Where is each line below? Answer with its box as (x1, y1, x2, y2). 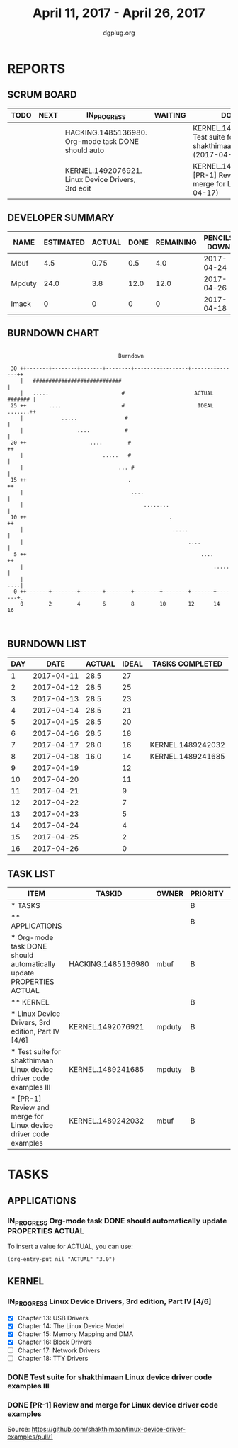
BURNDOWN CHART (7, 327, 100, 339)
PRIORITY (190, 889, 225, 899)
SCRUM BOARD (7, 89, 77, 101)
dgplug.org (102, 28, 136, 37)
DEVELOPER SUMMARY (7, 212, 115, 224)
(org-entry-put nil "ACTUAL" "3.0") (7, 1256, 115, 1263)
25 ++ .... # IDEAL (10, 402, 214, 409)
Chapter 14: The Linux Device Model (17, 1322, 124, 1330)
